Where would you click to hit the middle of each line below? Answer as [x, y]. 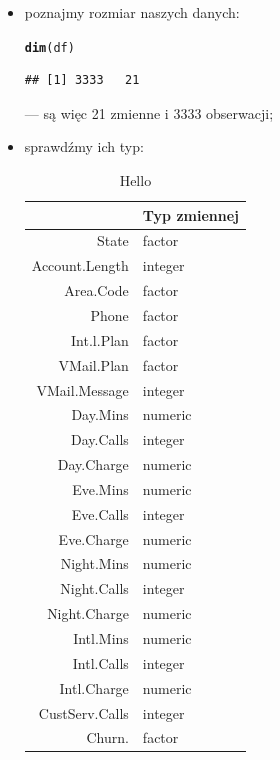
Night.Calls [94, 588]
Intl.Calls [100, 662]
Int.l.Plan [100, 339]
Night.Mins [94, 563]
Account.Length [80, 265]
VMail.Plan [93, 364]
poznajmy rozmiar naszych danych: [132, 12]
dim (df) [49, 47]
